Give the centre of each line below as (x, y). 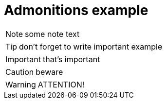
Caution (20, 72)
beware (49, 72)
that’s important (71, 59)
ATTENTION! (61, 84)
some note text (52, 34)
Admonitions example (76, 10)
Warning (21, 84)
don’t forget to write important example (91, 46)
